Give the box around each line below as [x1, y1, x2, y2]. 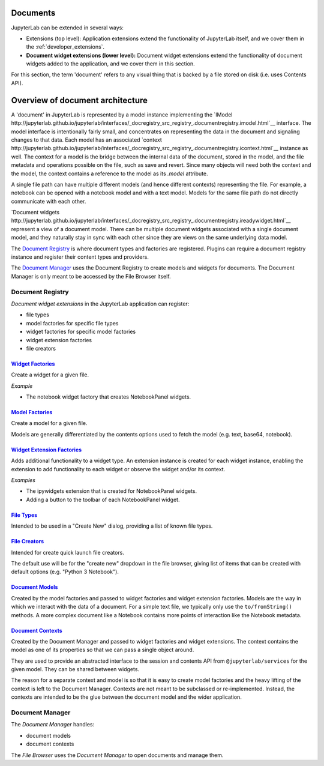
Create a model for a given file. [11, 420, 88, 427]
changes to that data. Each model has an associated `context [11, 136, 162, 143]
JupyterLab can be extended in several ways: [11, 24, 124, 31]
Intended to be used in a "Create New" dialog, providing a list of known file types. [11, 522, 213, 529]
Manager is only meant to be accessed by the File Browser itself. [11, 273, 171, 280]
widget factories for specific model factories [26, 328, 136, 336]
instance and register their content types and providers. [11, 253, 149, 261]
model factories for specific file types [26, 319, 119, 327]
